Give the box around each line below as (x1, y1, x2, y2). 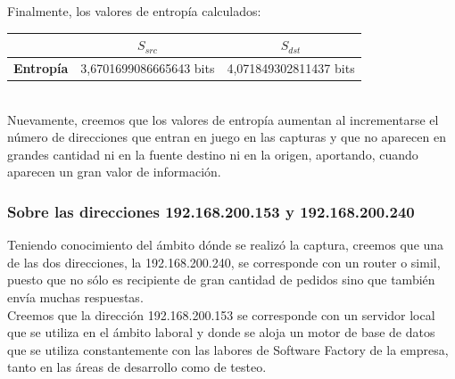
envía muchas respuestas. (7, 288, 144, 306)
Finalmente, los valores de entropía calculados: (7, 2, 261, 20)
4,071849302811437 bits (227, 58, 355, 77)
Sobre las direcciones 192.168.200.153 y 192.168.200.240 (7, 200, 415, 222)
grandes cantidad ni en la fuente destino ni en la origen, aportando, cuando (7, 144, 418, 163)
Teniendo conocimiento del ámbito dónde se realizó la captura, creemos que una (7, 235, 444, 254)
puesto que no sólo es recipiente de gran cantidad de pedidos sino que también (7, 270, 435, 289)
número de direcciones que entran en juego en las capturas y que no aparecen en (7, 128, 446, 146)
